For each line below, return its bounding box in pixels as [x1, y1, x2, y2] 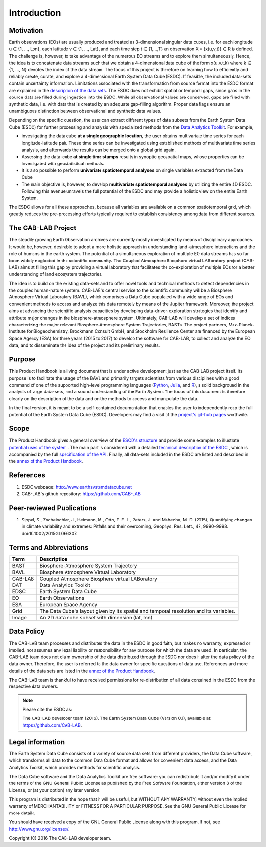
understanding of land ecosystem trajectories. [9, 271, 103, 277]
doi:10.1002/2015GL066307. [21, 530, 78, 536]
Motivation [9, 26, 43, 34]
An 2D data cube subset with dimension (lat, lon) [39, 614, 153, 621]
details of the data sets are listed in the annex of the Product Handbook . [9, 668, 155, 674]
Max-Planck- [228, 322, 255, 327]
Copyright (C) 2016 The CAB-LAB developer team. [9, 835, 112, 841]
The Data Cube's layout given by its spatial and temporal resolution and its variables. [39, 608, 236, 615]
